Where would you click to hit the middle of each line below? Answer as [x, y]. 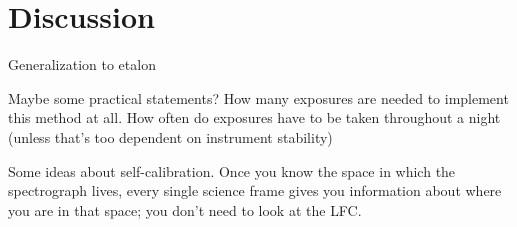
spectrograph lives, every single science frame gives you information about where [255, 190]
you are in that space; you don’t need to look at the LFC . [185, 209]
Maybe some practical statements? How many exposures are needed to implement [258, 97]
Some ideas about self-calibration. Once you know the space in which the [232, 170]
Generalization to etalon [82, 64]
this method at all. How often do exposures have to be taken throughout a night [254, 117]
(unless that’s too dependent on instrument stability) [170, 136]
